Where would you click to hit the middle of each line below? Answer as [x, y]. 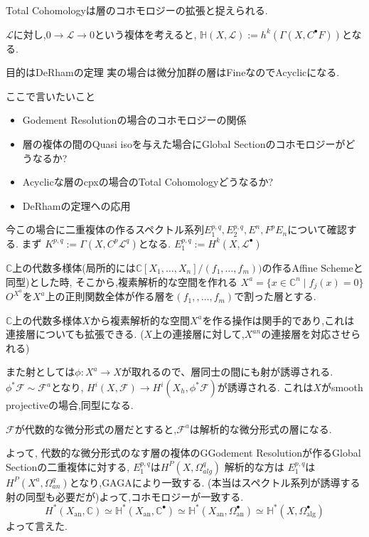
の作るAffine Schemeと [312, 267]
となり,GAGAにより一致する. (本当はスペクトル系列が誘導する [215, 482]
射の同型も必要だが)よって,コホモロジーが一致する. [125, 496]
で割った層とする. [275, 296]
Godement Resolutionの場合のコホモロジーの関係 [134, 120]
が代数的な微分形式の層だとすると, [96, 429]
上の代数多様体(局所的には [74, 267]
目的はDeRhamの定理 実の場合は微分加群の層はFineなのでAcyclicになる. [173, 72]
